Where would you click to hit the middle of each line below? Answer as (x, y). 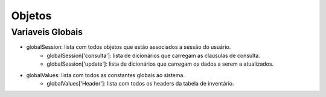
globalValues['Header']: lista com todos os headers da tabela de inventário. (141, 83)
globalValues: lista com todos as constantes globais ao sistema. (106, 75)
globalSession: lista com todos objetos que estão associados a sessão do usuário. (129, 47)
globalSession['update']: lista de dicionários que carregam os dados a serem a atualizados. (160, 64)
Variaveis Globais (47, 32)
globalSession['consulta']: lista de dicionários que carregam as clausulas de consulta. (154, 55)
